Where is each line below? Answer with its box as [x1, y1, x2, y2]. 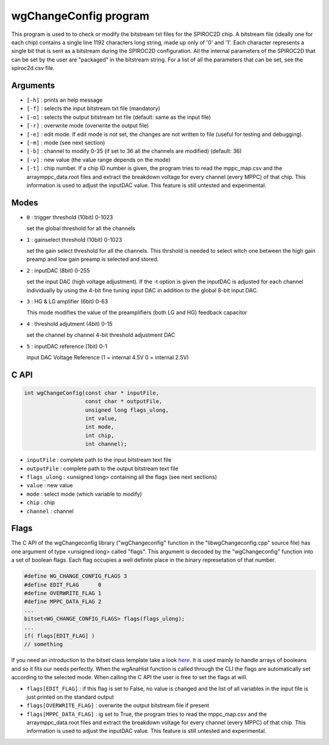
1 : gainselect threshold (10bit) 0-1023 [26, 236, 122, 243]
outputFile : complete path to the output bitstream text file [26, 465, 179, 472]
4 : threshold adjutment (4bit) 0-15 [26, 320, 113, 327]
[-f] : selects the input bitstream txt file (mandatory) [26, 105, 161, 112]
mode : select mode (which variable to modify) [26, 490, 143, 498]
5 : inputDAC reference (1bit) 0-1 [26, 342, 108, 350]
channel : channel [26, 507, 74, 515]
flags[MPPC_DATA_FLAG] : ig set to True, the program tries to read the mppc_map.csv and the [26, 710, 267, 718]
